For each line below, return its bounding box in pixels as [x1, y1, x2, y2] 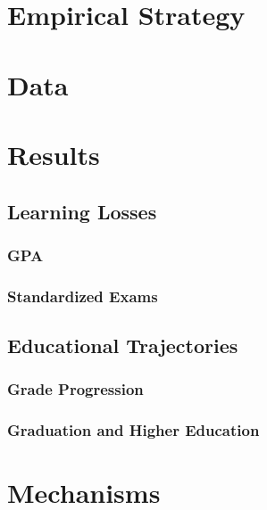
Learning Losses [7, 197, 157, 225]
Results [7, 136, 100, 172]
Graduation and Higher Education [7, 419, 260, 441]
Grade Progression [7, 378, 144, 400]
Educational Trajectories [7, 331, 238, 358]
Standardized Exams [7, 284, 158, 307]
